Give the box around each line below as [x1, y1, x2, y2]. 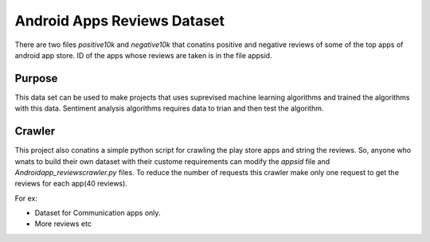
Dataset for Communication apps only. [34, 208, 161, 218]
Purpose [14, 72, 58, 85]
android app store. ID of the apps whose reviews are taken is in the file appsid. [14, 50, 272, 60]
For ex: [14, 193, 37, 203]
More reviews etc [34, 219, 92, 228]
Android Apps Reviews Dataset [14, 12, 225, 29]
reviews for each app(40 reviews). [14, 179, 127, 189]
